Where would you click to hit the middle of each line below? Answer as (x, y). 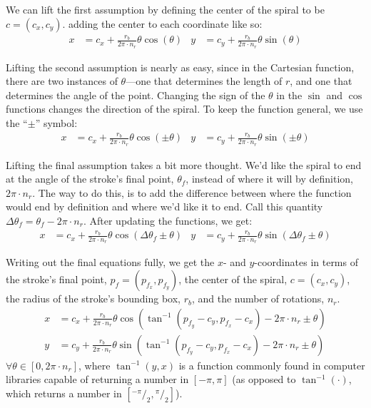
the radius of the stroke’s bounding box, (93, 299)
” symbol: (56, 122)
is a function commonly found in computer (272, 365)
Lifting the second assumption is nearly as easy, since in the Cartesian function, (180, 67)
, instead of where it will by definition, (269, 179)
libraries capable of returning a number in (97, 379)
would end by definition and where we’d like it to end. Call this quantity (164, 206)
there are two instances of (62, 81)
